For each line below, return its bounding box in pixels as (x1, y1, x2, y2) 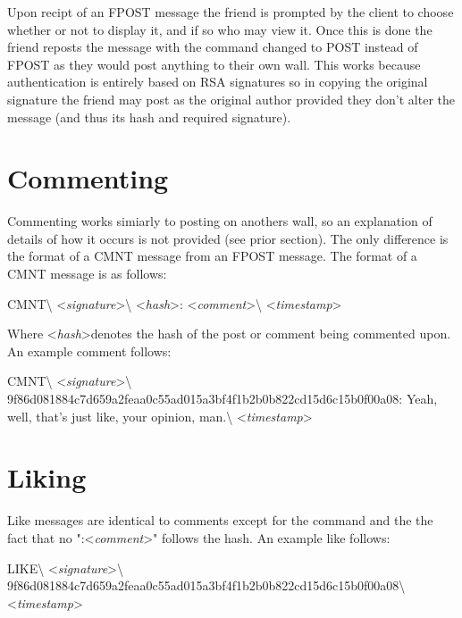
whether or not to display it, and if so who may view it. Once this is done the (7, 20, 433, 38)
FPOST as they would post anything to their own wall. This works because (7, 54, 421, 73)
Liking (7, 459, 87, 496)
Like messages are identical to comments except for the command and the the (7, 511, 433, 530)
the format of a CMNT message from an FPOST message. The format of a (7, 246, 417, 265)
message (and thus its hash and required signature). (7, 107, 291, 126)
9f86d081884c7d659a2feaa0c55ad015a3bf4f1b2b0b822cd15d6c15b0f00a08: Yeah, (7, 389, 438, 408)
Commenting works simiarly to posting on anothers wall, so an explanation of (7, 212, 433, 230)
